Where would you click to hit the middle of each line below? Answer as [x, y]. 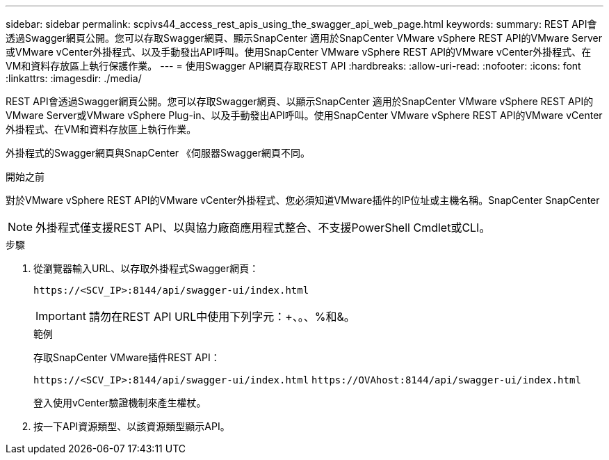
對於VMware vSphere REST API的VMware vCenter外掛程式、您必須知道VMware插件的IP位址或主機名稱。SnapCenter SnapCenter [303, 200]
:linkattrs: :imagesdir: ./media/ [74, 78]
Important [61, 316]
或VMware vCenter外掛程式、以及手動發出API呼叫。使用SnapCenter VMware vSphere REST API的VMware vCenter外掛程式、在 [299, 52]
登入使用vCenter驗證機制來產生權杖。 [120, 403]
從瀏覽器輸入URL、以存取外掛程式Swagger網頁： [146, 268]
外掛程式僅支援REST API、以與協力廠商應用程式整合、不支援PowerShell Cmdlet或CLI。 [263, 228]
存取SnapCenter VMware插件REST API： [127, 357]
